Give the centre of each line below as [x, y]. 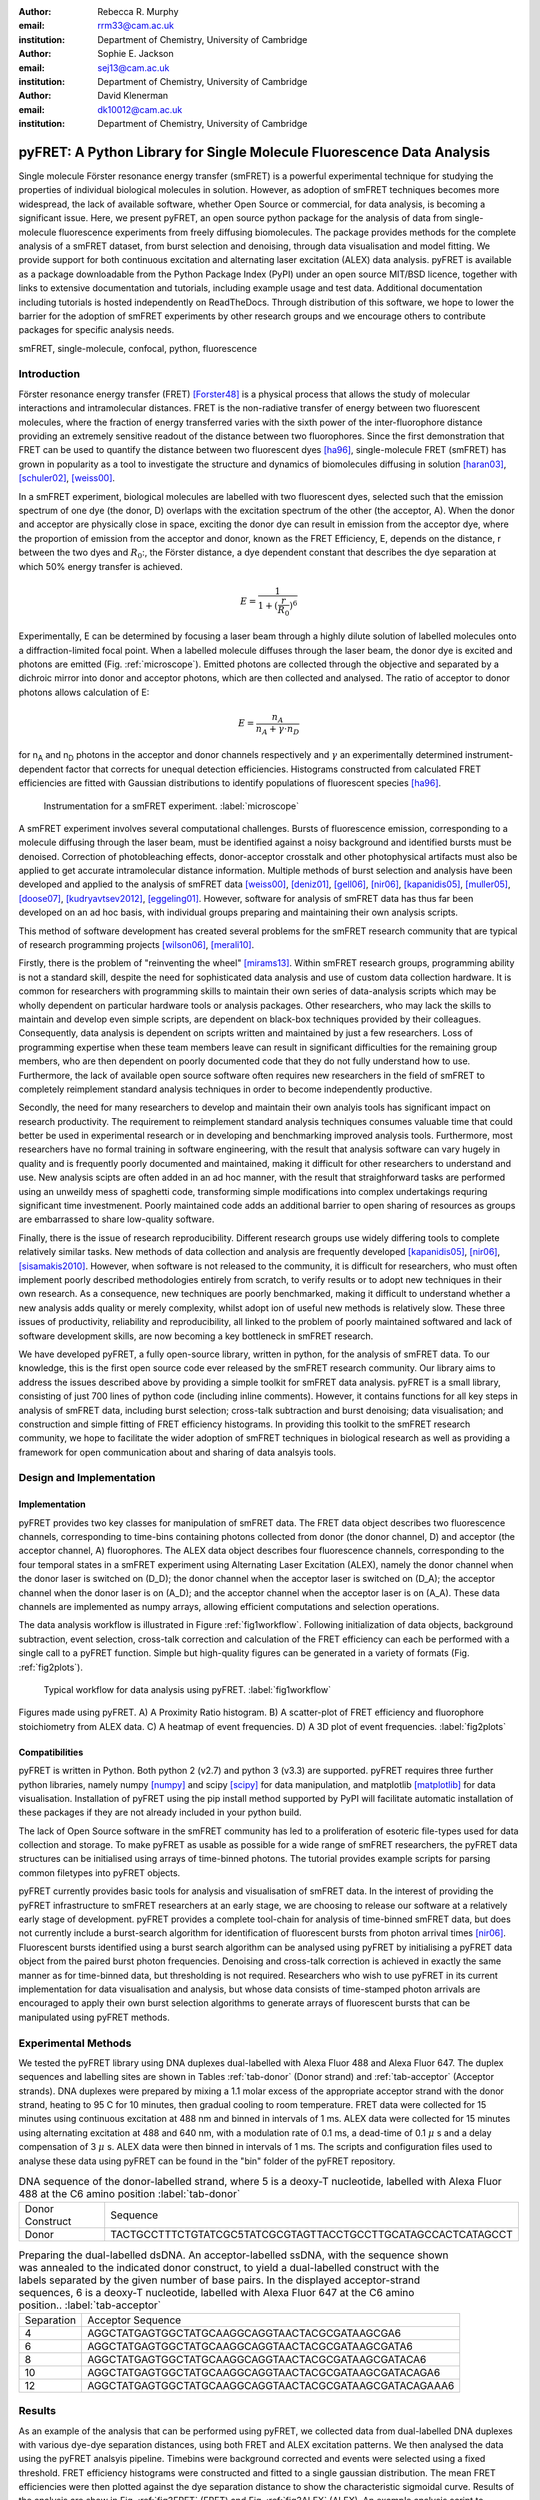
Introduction [49, 374]
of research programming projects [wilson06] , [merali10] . [136, 945]
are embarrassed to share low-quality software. [116, 1219]
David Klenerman [133, 96]
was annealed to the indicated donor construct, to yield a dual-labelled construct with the [229, 2267]
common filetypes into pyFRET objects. [99, 1872]
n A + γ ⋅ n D [277, 730]
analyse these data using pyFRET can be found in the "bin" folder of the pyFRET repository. [207, 2161]
